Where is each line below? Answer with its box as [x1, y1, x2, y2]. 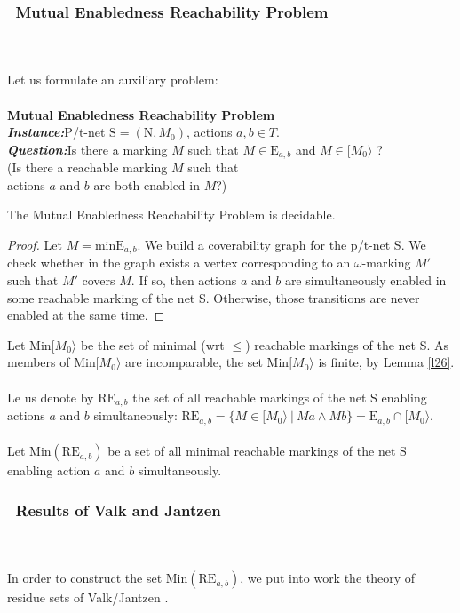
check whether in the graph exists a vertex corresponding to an [7, 253, 351, 272]
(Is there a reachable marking [7, 158, 168, 177]
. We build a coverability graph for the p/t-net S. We [137, 235, 426, 254]
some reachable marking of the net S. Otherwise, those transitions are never [7, 288, 420, 306]
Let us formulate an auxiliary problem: [7, 70, 218, 89]
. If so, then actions [131, 271, 237, 290]
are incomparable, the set [125, 353, 263, 371]
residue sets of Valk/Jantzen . [7, 588, 169, 607]
